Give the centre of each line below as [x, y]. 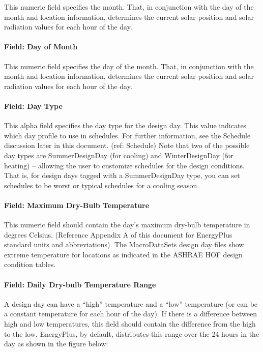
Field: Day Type [33, 106]
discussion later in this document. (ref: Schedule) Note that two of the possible [127, 145]
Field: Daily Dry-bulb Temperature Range [80, 284]
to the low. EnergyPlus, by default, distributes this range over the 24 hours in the [132, 333]
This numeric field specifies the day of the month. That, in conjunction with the [129, 66]
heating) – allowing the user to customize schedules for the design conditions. [125, 165]
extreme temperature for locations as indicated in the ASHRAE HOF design [123, 254]
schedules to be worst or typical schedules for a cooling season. [102, 185]
